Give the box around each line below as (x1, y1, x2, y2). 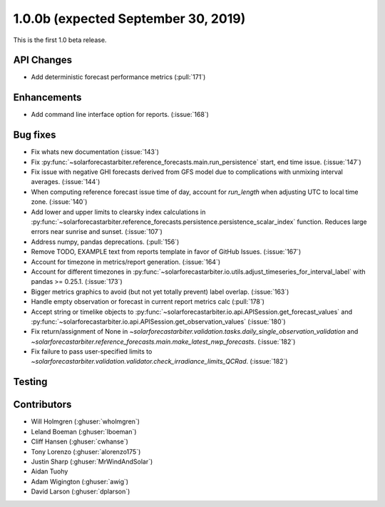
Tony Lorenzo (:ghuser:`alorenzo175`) (31, 447, 141, 456)
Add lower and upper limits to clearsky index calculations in (31, 208, 206, 216)
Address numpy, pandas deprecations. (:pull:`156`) (31, 237, 180, 246)
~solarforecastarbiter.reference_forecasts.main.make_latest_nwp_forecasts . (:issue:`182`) (31, 337, 296, 346)
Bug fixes (13, 129, 56, 141)
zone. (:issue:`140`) (31, 198, 88, 206)
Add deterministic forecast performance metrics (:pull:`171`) (31, 73, 206, 81)
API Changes (13, 54, 73, 66)
